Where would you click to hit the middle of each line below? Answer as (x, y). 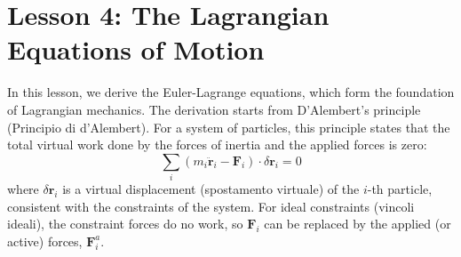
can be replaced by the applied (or (358, 224)
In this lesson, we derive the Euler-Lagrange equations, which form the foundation (231, 92)
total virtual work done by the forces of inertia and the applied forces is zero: (217, 145)
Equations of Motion (136, 49)
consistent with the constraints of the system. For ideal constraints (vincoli (211, 206)
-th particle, (400, 189)
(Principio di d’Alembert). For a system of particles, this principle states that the (229, 127)
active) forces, (45, 241)
